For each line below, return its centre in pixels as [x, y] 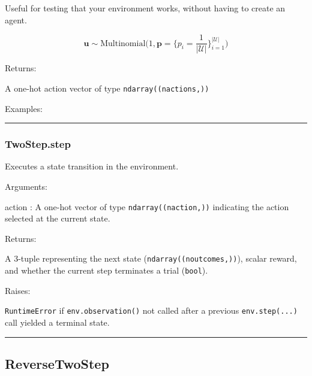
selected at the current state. [58, 218]
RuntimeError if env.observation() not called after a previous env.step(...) [151, 310]
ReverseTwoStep [57, 363]
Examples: [24, 108]
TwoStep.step [38, 144]
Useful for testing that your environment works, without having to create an [145, 8]
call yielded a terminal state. [57, 322]
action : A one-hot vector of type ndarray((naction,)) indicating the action [147, 206]
